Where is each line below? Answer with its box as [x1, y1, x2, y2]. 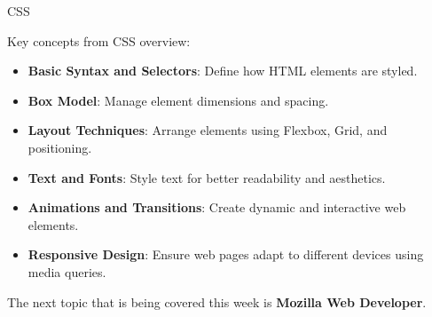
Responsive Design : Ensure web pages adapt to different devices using [27, 245, 424, 264]
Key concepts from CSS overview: [7, 31, 191, 50]
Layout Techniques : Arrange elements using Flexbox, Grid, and [27, 121, 388, 139]
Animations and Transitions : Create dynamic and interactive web [27, 198, 406, 217]
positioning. [27, 138, 92, 156]
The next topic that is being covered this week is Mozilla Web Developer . [7, 292, 427, 311]
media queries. [27, 262, 106, 281]
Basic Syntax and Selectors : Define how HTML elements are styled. [27, 61, 418, 80]
